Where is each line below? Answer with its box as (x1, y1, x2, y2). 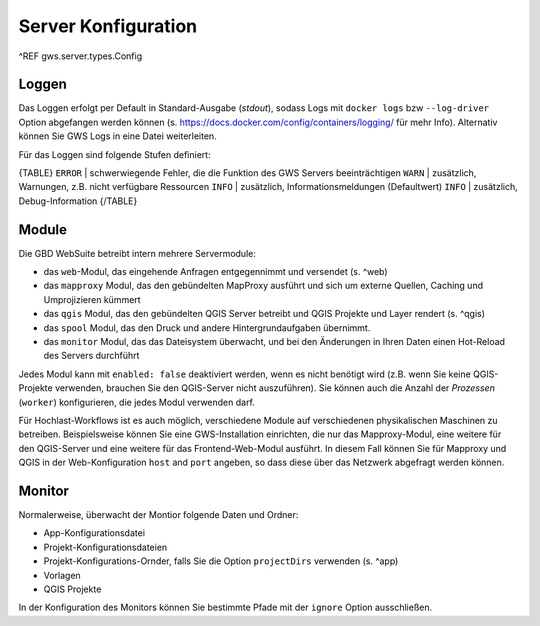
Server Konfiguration (18, 15, 198, 37)
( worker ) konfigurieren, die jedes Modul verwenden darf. (18, 396, 255, 408)
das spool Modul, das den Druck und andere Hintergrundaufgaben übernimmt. (43, 321, 371, 334)
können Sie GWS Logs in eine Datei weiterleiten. (18, 130, 217, 142)
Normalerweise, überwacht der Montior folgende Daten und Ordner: (18, 509, 299, 521)
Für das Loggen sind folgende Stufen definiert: (18, 148, 211, 160)
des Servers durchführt (43, 350, 140, 362)
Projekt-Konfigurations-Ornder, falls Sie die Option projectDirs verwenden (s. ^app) (43, 555, 399, 567)
